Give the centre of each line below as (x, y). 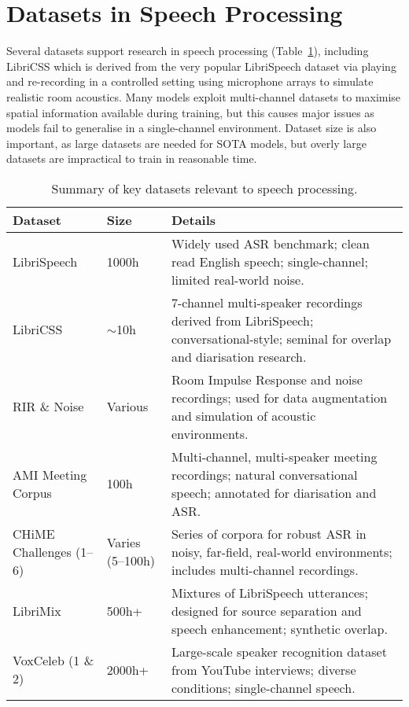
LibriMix (37, 610)
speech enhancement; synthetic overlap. (279, 628)
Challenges (42, 551)
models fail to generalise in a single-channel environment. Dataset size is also (192, 128)
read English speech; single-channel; (269, 261)
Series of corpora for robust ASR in (269, 533)
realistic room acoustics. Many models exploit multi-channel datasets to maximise (204, 96)
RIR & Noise (48, 407)
